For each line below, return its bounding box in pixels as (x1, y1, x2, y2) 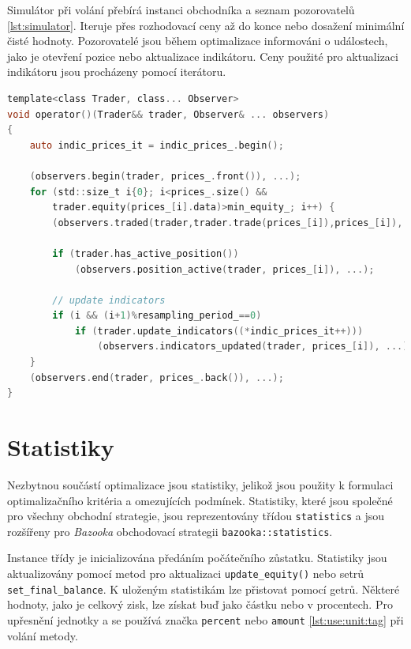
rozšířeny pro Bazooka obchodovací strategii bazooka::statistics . (7, 523, 333, 539)
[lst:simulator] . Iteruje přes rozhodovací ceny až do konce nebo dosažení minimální (7, 17, 405, 33)
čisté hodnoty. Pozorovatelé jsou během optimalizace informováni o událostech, (7, 32, 388, 49)
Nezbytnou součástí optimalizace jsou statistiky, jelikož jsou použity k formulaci (7, 476, 394, 492)
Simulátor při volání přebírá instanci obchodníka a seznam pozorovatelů (7, 2, 355, 17)
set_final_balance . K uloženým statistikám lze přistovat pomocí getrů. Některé (7, 580, 400, 597)
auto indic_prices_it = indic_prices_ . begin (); (29, 139, 284, 151)
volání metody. (7, 627, 78, 643)
